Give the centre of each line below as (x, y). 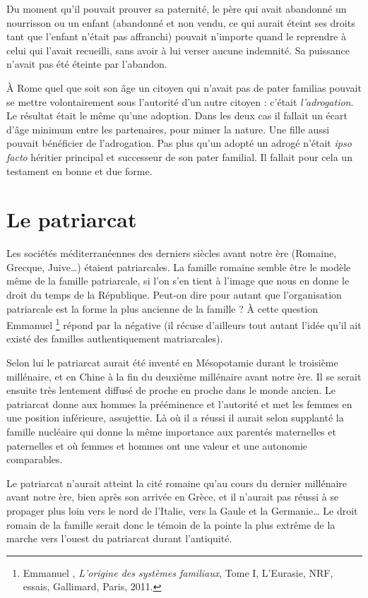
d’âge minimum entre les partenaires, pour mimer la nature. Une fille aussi (168, 129)
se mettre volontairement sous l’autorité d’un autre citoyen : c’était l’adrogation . (180, 101)
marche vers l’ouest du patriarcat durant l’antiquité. (119, 538)
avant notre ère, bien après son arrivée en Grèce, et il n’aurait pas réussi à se (173, 497)
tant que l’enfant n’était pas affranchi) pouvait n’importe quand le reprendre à (176, 36)
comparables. (35, 459)
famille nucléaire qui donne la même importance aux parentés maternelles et (171, 432)
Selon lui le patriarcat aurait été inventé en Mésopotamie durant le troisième (172, 363)
